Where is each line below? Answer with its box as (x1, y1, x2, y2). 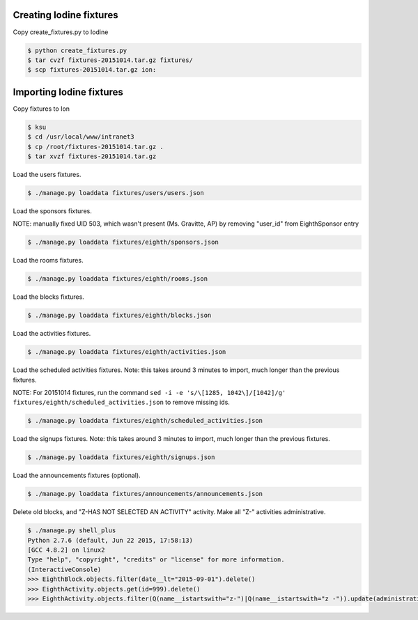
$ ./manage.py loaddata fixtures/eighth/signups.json (27, 454, 215, 461)
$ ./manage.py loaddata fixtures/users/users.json (27, 189, 205, 196)
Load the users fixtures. (13, 170, 82, 178)
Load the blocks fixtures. (13, 293, 85, 301)
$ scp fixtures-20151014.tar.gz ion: (27, 66, 157, 74)
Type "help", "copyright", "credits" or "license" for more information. (27, 556, 285, 564)
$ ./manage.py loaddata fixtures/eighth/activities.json (27, 348, 226, 356)
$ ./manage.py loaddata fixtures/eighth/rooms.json (27, 275, 208, 283)
